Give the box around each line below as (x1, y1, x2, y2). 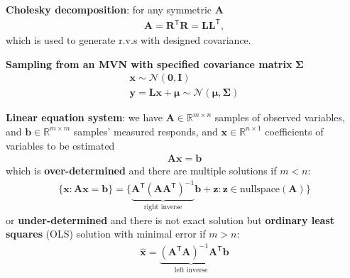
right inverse (143, 204, 182, 211)
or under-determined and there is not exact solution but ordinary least (6, 212, 335, 227)
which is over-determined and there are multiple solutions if (6, 163, 277, 178)
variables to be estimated (6, 138, 115, 152)
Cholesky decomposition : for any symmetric (6, 2, 212, 16)
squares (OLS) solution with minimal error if (6, 226, 206, 241)
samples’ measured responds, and (73, 123, 218, 138)
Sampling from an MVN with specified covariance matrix (6, 56, 292, 71)
